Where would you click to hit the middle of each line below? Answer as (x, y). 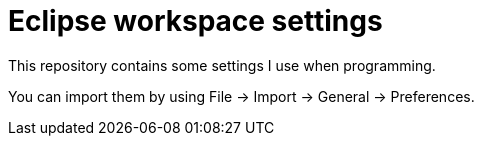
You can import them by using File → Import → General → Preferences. (241, 96)
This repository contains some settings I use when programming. (222, 65)
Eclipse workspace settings (195, 21)
